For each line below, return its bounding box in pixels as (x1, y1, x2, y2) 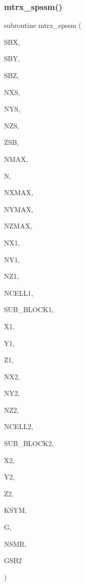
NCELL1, (4, 287, 33, 298)
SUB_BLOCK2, (4, 438, 54, 449)
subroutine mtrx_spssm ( (4, 20, 82, 30)
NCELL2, (4, 421, 33, 432)
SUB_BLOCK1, (4, 304, 54, 315)
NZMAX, (4, 221, 32, 231)
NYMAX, (4, 204, 33, 214)
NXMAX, (4, 187, 33, 198)
